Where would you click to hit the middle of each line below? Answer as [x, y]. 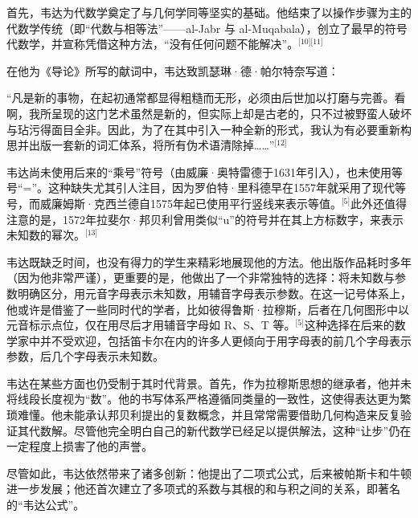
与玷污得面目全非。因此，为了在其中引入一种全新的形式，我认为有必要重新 [203, 129]
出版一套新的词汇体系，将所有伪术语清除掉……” [152, 145]
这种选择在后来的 [349, 325]
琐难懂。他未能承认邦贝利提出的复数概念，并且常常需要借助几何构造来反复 [203, 415]
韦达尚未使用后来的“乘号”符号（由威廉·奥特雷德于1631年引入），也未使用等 [205, 171]
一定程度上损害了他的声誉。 [80, 446]
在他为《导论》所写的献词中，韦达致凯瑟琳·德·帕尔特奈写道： [173, 70]
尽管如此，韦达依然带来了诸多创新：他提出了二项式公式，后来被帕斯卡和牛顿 [209, 473]
